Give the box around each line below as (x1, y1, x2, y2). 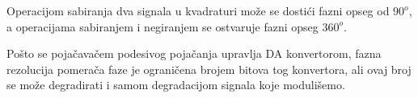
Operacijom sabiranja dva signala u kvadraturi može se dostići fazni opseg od (6, 2, 390, 18)
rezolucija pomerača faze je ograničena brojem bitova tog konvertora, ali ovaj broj (6, 60, 412, 77)
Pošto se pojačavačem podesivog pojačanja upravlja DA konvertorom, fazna (6, 45, 382, 62)
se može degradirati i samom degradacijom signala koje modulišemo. (6, 76, 345, 93)
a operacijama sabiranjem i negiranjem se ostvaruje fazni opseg (6, 18, 319, 35)
